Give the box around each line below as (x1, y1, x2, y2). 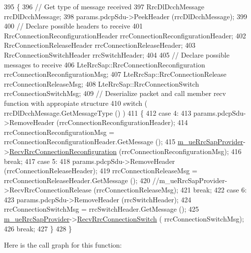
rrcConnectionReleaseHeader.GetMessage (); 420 (4, 175, 150, 185)
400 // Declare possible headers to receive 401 (4, 21, 143, 31)
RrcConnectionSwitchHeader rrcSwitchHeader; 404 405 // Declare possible (4, 49, 230, 60)
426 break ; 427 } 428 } (4, 223, 72, 233)
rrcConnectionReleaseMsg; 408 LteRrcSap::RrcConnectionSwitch (4, 78, 199, 89)
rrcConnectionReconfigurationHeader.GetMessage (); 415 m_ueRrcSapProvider (4, 136, 244, 147)
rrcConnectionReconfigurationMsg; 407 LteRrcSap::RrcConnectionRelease (4, 69, 227, 79)
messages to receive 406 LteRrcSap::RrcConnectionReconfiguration (4, 59, 205, 69)
